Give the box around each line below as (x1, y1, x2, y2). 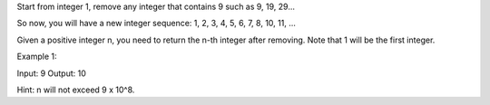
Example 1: (16, 51, 57, 62)
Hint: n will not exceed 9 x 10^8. (16, 84, 135, 95)
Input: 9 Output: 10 (16, 68, 86, 79)
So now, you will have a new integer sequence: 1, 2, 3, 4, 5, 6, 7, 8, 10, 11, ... (16, 18, 297, 29)
